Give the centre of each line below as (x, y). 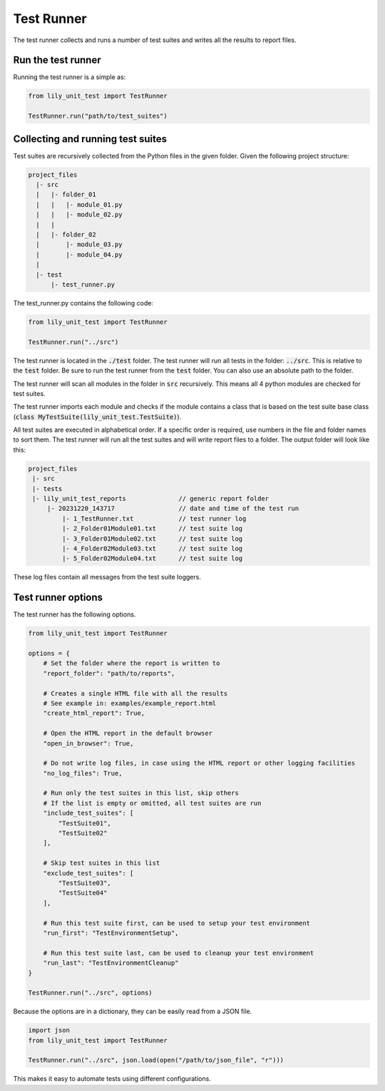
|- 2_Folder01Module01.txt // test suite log (152, 529)
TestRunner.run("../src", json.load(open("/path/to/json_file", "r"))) (156, 1060)
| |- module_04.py (79, 254)
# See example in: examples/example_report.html (130, 703)
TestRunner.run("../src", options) (90, 993)
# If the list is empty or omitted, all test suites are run (152, 803)
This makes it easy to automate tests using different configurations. (112, 1079)
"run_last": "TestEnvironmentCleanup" (111, 963)
